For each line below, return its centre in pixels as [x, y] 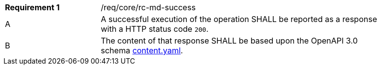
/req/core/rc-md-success [148, 7]
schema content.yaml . [142, 50]
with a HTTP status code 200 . [155, 29]
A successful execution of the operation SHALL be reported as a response [239, 19]
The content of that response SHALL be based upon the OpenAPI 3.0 [229, 41]
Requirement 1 [32, 7]
